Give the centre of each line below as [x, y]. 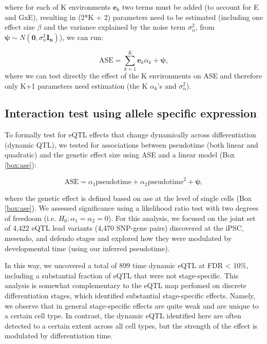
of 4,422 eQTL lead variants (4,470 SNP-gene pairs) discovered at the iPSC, [124, 228]
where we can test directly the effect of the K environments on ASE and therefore [133, 75]
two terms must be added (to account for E [190, 7]
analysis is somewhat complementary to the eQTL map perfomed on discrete [126, 285]
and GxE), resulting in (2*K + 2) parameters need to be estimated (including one [134, 17]
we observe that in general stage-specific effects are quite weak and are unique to [132, 305]
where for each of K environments [58, 7]
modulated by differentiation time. [59, 336]
